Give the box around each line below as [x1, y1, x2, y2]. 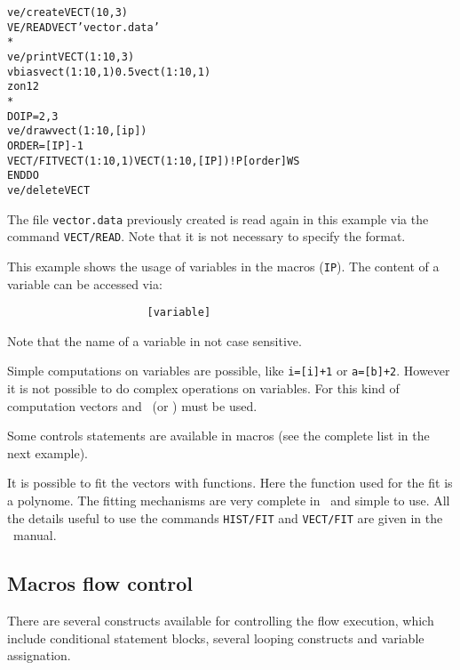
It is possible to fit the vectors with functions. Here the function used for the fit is [7, 473, 453, 492]
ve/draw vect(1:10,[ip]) [7, 125, 147, 138]
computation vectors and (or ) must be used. [7, 396, 258, 415]
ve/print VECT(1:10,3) [7, 50, 135, 63]
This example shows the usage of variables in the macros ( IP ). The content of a [7, 256, 440, 275]
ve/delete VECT [7, 183, 91, 197]
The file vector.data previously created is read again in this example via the [7, 209, 429, 228]
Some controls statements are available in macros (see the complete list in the [7, 426, 430, 445]
